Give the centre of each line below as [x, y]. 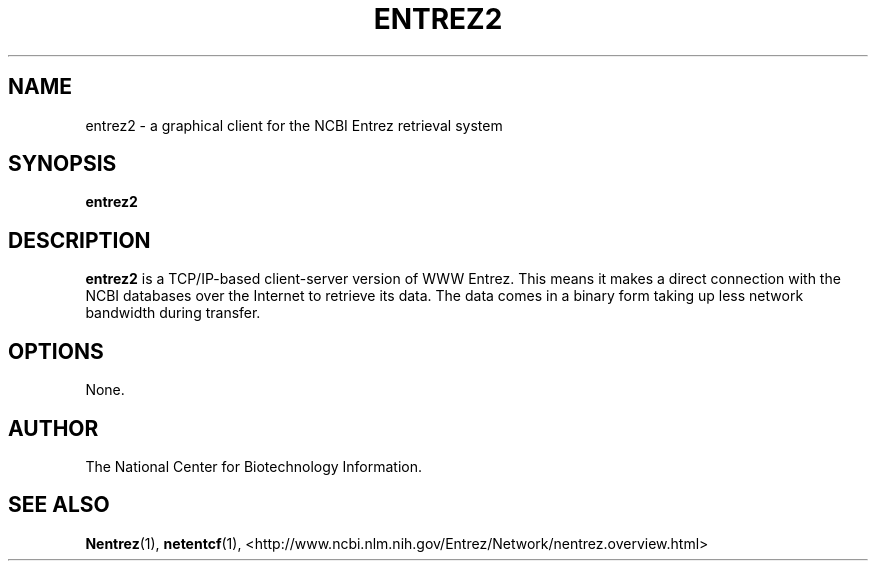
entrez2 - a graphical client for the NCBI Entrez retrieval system [294, 125]
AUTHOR [53, 428]
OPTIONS [56, 351]
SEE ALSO [59, 505]
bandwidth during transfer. [173, 313]
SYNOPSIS [62, 164]
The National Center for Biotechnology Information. [254, 466]
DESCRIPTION [79, 240]
